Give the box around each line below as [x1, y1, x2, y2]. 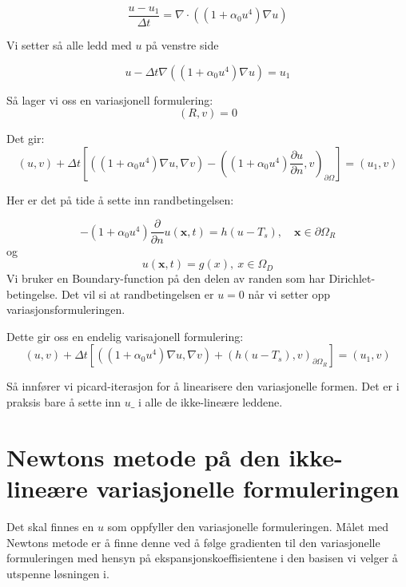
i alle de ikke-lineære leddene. [138, 394, 283, 411]
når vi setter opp [248, 285, 330, 302]
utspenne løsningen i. [6, 565, 109, 581]
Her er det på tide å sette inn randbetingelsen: [6, 191, 234, 208]
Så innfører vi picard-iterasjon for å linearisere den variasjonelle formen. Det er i [6, 378, 400, 395]
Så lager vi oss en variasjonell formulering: [6, 91, 213, 108]
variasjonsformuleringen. [6, 301, 125, 318]
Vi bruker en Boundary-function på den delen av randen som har [6, 270, 325, 287]
